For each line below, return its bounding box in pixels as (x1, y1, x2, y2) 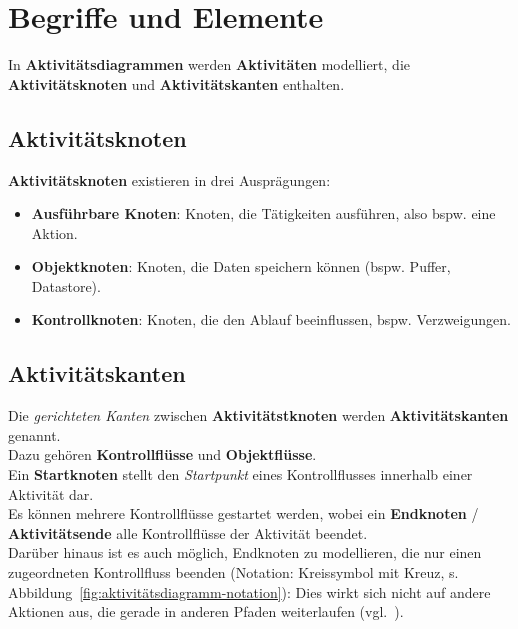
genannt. (8, 424, 61, 445)
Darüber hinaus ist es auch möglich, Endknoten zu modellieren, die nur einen (8, 542, 482, 563)
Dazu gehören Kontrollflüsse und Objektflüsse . (8, 444, 317, 465)
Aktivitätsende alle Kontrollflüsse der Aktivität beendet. (8, 522, 368, 543)
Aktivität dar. (8, 483, 94, 504)
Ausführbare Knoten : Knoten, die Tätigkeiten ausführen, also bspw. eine (31, 203, 496, 224)
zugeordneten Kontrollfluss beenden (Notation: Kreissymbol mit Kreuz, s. (8, 562, 459, 583)
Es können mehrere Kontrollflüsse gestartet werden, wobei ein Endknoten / (8, 503, 479, 524)
